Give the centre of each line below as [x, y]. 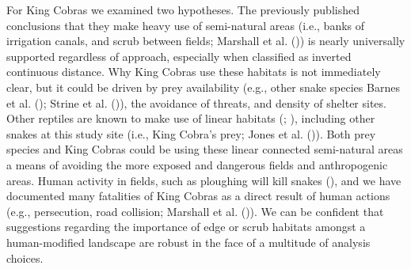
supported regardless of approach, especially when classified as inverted [179, 56]
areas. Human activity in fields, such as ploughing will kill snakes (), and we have [204, 180]
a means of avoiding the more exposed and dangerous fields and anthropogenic [197, 164]
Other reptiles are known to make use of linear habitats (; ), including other [191, 118]
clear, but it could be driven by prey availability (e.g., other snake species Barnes [203, 87]
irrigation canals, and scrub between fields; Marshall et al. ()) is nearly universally [206, 41]
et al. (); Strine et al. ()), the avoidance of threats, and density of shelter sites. [196, 102]
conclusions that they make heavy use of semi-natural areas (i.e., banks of [186, 25]
